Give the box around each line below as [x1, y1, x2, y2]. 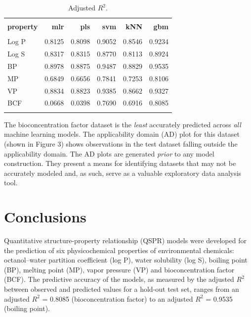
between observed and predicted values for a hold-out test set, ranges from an [4, 284, 239, 294]
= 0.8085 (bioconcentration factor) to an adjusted [42, 293, 193, 304]
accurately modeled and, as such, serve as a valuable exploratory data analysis [4, 167, 242, 178]
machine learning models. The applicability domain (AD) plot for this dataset [4, 129, 240, 139]
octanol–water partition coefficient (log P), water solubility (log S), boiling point [4, 255, 248, 265]
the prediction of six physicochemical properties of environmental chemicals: [4, 245, 234, 255]
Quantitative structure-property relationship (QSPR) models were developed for [4, 235, 247, 246]
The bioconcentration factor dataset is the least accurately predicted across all [4, 119, 241, 129]
